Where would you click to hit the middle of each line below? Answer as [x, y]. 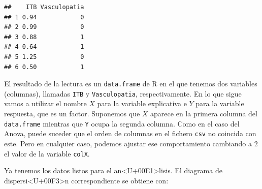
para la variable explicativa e [142, 103]
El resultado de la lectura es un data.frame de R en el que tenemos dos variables [131, 84]
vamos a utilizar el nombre [45, 103]
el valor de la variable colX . [47, 153]
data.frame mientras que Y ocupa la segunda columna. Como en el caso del [122, 123]
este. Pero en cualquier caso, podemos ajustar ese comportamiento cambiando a [128, 143]
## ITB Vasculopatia [44, 7]
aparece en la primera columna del [204, 114]
